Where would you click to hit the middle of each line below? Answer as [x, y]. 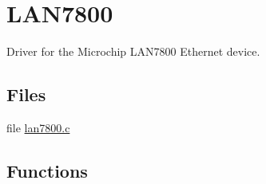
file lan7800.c [38, 127]
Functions [47, 170]
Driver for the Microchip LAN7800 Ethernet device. [133, 51]
